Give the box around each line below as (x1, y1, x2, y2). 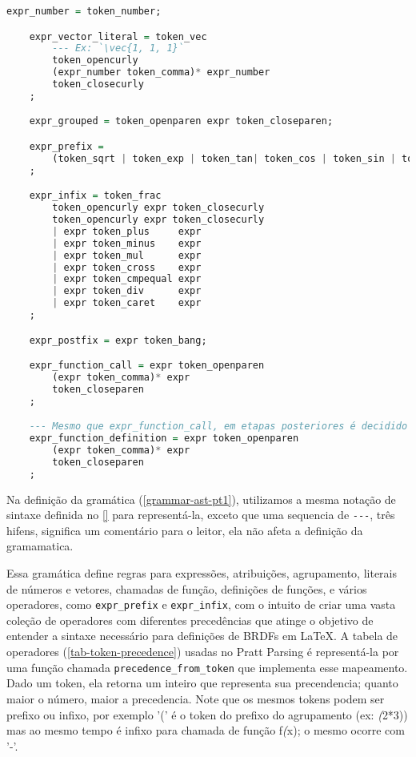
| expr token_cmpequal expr (52, 273, 202, 285)
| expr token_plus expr (52, 225, 202, 237)
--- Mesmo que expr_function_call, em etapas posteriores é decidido (29, 421, 408, 433)
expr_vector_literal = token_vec (29, 30, 207, 42)
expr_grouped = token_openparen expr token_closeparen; (29, 115, 334, 127)
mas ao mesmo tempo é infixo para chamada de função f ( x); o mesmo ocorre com (6, 722, 405, 739)
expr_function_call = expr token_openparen (29, 360, 265, 372)
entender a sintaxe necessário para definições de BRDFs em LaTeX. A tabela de (6, 627, 398, 644)
